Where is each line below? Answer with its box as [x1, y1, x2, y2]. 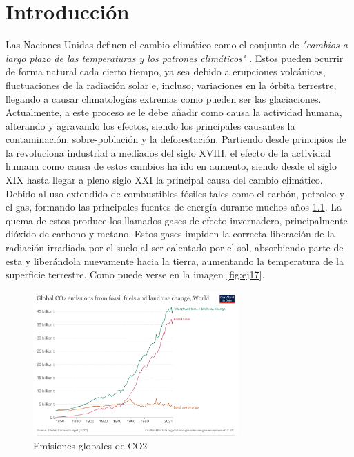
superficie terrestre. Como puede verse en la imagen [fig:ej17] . [6, 267, 265, 282]
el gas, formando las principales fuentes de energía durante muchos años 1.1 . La [6, 200, 342, 214]
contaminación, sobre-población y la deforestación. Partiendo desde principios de [6, 132, 346, 146]
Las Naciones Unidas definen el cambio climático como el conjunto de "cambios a [6, 37, 348, 52]
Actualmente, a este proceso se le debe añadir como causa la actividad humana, [6, 105, 342, 119]
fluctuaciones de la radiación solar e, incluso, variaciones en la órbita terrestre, [6, 77, 337, 92]
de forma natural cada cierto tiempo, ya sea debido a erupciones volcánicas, [6, 64, 326, 79]
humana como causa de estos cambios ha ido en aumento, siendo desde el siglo [6, 159, 337, 173]
